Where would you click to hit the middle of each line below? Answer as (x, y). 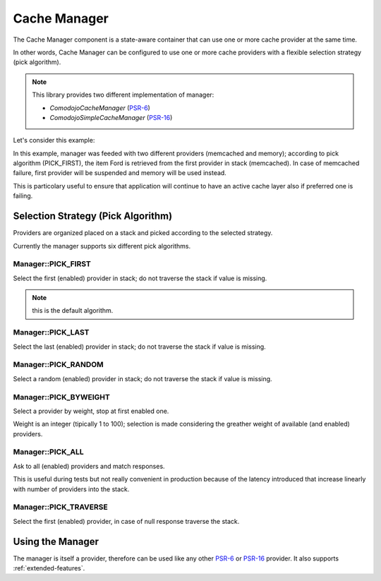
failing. (23, 196)
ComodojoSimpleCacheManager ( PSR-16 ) (111, 117)
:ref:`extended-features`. (49, 568)
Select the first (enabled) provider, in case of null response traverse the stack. (126, 521)
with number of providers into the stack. (71, 489)
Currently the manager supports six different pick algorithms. (102, 246)
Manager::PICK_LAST (51, 333)
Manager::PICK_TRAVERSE (61, 507)
